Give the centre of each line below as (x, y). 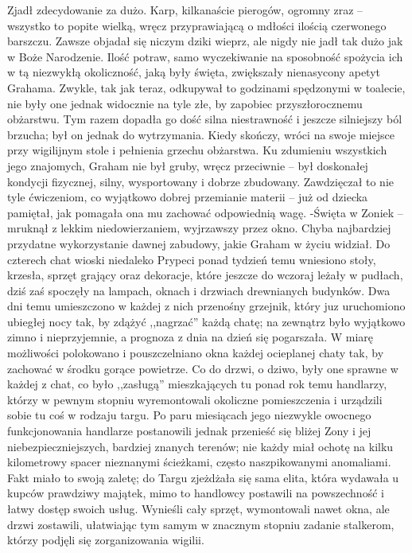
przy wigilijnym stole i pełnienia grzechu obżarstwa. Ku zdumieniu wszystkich (197, 150)
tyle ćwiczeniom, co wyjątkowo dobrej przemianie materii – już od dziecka (188, 197)
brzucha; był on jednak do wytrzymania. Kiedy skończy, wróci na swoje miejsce (201, 134)
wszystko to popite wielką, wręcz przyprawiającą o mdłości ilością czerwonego (197, 25)
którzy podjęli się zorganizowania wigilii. (106, 540)
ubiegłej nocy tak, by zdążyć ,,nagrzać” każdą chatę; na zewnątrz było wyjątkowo (206, 321)
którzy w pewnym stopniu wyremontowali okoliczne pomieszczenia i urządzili (195, 399)
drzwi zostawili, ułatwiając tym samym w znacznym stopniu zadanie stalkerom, (201, 524)
